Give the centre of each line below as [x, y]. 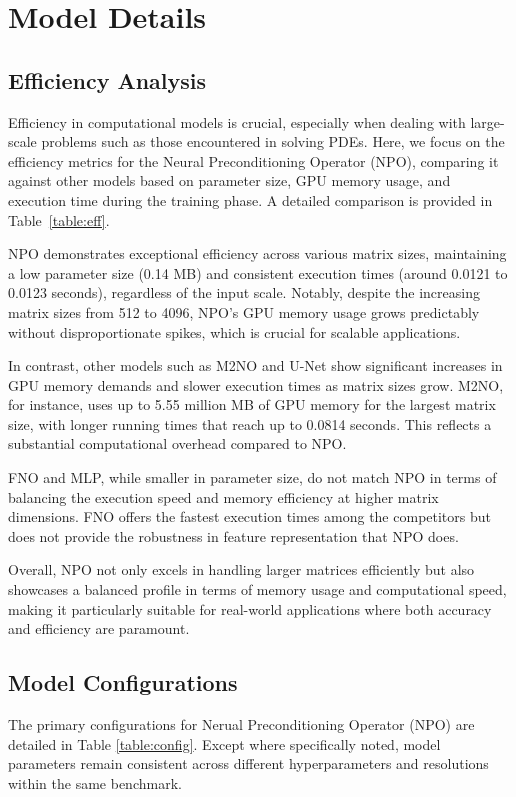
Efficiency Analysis [107, 79]
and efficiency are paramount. [99, 628]
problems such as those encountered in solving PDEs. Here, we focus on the [273, 141]
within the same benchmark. [95, 782]
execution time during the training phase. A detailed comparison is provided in [250, 199]
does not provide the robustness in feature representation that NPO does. [233, 535]
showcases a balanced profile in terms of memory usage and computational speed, [257, 589]
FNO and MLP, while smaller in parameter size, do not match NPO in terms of [252, 477]
